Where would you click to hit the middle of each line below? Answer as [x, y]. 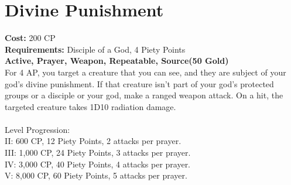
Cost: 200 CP [30, 38]
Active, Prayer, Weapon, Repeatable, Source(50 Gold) [117, 61]
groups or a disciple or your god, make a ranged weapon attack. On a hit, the [144, 95]
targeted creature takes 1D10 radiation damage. [90, 106]
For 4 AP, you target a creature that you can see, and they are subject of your [145, 72]
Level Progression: [37, 129]
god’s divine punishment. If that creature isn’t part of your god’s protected [139, 83]
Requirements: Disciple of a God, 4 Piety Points [95, 49]
